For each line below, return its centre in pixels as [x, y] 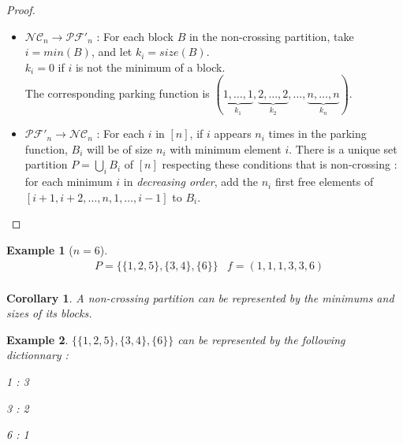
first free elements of [324, 182]
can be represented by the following [261, 339]
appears [233, 133]
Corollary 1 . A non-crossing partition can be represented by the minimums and [200, 297]
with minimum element [226, 148]
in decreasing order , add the [190, 182]
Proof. [21, 9]
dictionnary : [37, 355]
